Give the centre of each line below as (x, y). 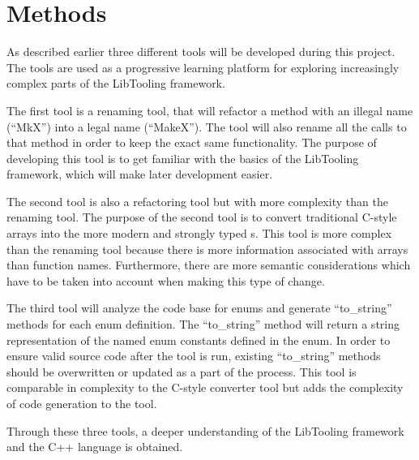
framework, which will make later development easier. (140, 174)
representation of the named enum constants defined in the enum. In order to (199, 340)
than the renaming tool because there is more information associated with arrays (207, 249)
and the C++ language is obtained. (95, 447)
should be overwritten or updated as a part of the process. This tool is (182, 371)
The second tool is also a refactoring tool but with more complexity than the (197, 201)
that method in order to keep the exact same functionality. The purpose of (192, 142)
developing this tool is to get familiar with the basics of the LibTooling (183, 158)
